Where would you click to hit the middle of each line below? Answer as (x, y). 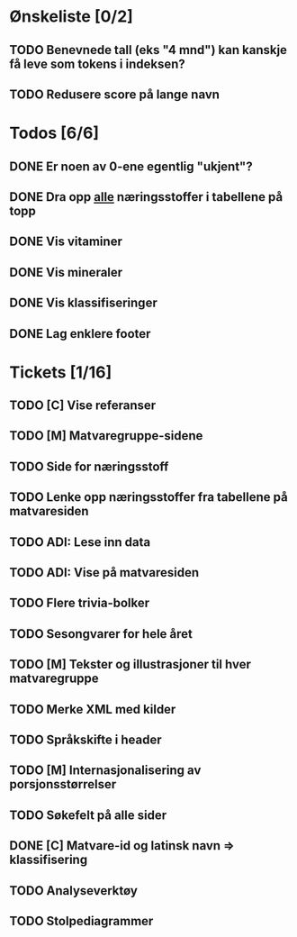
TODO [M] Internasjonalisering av (105, 771)
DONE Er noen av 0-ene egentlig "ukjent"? (131, 166)
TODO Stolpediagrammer (81, 921)
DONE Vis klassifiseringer (83, 303)
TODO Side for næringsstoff (89, 466)
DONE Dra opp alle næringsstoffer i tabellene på (146, 197)
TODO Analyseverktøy (73, 891)
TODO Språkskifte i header (85, 739)
